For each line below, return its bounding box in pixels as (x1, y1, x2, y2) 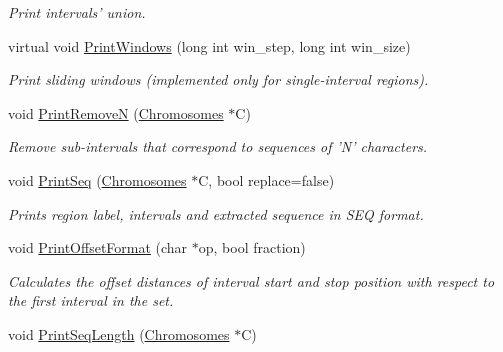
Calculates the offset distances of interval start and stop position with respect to (8, 270, 495, 291)
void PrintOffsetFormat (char (8, 237, 188, 258)
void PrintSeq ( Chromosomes (8, 169, 187, 190)
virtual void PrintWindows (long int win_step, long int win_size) (8, 35, 411, 56)
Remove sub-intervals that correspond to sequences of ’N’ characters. (8, 136, 428, 157)
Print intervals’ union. (8, 2, 146, 22)
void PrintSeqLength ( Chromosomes (8, 323, 230, 344)
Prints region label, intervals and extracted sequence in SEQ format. (8, 203, 424, 224)
